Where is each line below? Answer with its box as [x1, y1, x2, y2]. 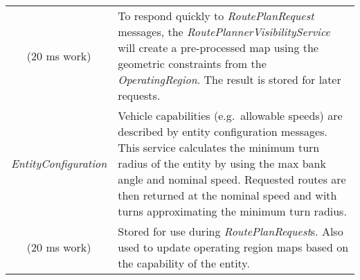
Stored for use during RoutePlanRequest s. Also [118, 223, 343, 239]
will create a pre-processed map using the [118, 40, 318, 55]
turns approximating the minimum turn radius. [118, 203, 347, 219]
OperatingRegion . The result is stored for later [118, 71, 341, 87]
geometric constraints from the [118, 55, 267, 71]
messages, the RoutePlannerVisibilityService [118, 24, 330, 40]
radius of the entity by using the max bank [118, 155, 326, 171]
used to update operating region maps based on [118, 239, 349, 255]
